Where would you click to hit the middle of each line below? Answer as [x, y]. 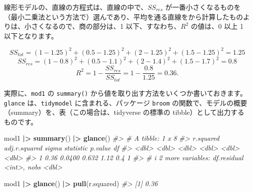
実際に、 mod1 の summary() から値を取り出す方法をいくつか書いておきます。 [126, 93]
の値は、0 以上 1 [217, 26]
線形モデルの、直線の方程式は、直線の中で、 [76, 7]
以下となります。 [31, 35]
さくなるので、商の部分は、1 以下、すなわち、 [106, 26]
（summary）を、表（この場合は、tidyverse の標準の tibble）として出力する [124, 112]
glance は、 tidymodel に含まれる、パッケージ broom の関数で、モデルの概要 [126, 102]
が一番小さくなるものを [203, 7]
